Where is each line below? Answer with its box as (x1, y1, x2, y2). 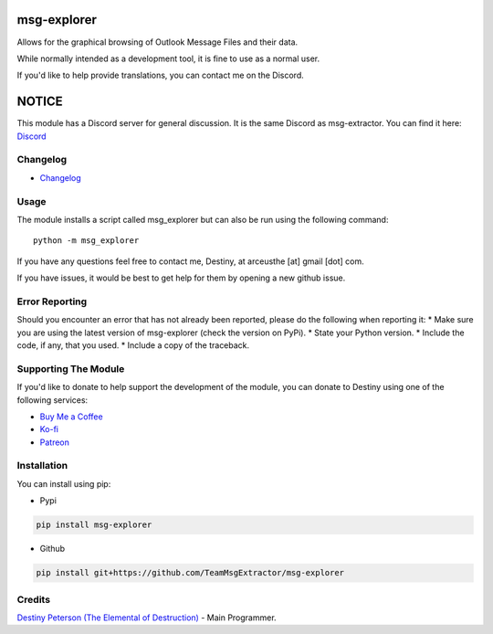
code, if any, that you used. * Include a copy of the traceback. (16, 339, 250, 351)
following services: (16, 394, 89, 406)
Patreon (39, 437, 70, 448)
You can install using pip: (16, 478, 111, 489)
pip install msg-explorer (36, 520, 152, 530)
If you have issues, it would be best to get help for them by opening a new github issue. (16, 272, 346, 283)
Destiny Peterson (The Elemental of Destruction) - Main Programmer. (16, 612, 278, 623)
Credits (16, 593, 50, 606)
